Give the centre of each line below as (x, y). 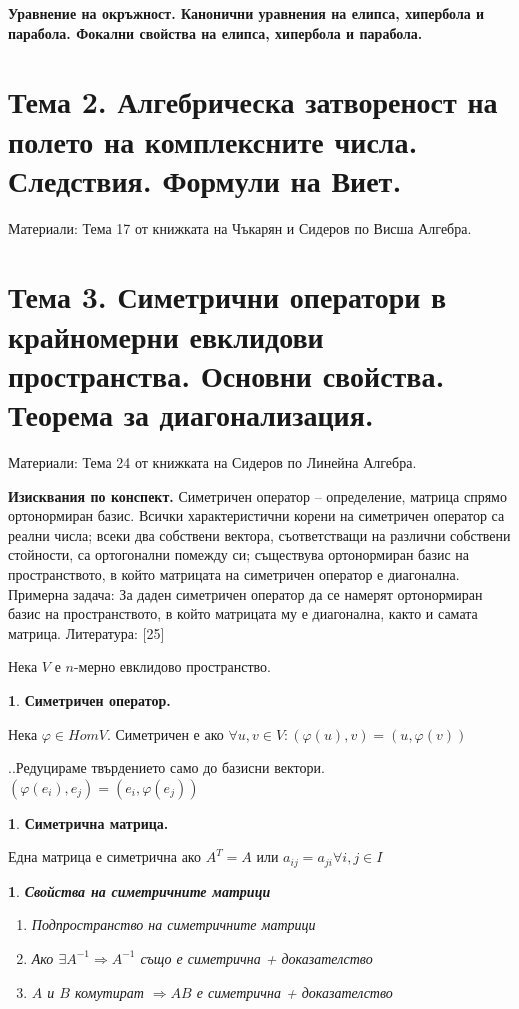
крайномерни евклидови (166, 335)
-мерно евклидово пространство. (172, 666)
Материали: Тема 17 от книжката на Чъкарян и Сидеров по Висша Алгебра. (240, 227)
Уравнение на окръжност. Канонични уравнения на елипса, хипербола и (246, 13)
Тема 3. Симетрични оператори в (227, 296)
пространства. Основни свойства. (226, 374)
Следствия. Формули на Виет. (205, 179)
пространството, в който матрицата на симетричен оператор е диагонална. (234, 573)
